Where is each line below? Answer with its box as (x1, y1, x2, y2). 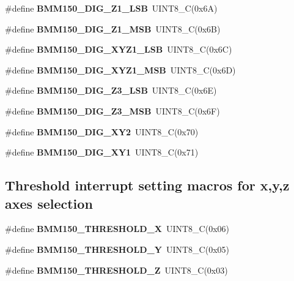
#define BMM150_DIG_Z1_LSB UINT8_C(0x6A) (5, 2, 218, 14)
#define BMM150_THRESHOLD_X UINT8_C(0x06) (5, 222, 229, 235)
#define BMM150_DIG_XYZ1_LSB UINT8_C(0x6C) (5, 43, 232, 56)
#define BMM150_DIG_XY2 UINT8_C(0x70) (5, 125, 199, 138)
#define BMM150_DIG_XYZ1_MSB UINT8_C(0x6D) (5, 63, 236, 76)
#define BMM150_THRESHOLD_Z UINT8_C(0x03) (5, 263, 228, 276)
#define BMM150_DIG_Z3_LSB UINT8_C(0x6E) (5, 84, 217, 97)
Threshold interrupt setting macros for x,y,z (5, 176, 290, 195)
